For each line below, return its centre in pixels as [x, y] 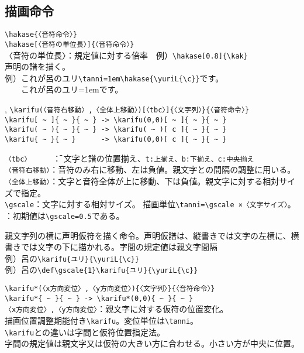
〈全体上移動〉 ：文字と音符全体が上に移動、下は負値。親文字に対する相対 [142, 181]
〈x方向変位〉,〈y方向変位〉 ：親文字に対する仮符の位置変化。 [117, 309]
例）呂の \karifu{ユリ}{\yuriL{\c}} [72, 258]
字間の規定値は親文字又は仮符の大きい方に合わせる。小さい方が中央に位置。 [152, 343]
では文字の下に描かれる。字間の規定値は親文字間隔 [119, 247]
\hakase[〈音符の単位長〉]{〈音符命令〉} [70, 44]
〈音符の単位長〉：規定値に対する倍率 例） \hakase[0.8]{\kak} [126, 55]
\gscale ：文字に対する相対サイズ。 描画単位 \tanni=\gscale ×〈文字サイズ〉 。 [150, 204]
